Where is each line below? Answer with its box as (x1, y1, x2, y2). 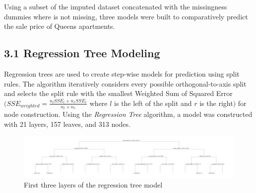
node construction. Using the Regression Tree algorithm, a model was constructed (4, 109, 253, 119)
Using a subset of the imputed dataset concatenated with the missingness (4, 1, 227, 11)
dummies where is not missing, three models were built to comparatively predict (4, 11, 248, 21)
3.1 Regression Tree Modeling (4, 45, 160, 61)
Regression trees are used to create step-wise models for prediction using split (4, 68, 240, 79)
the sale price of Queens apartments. (4, 21, 115, 31)
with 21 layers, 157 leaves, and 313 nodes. (4, 118, 130, 129)
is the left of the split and (114, 97, 192, 108)
